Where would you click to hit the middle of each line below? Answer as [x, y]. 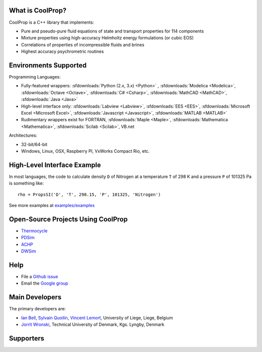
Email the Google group [45, 283]
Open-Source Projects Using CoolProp [68, 219]
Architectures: [23, 135]
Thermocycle [34, 231]
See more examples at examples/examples [52, 205]
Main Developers [35, 297]
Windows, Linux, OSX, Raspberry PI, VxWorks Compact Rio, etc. [85, 151]
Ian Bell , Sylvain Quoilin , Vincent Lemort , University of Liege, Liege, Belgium [97, 318]
